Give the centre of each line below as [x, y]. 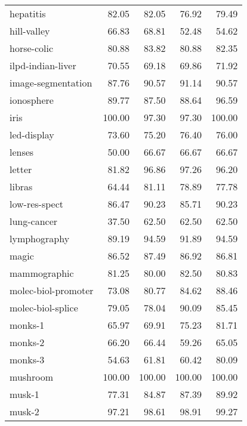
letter [21, 169]
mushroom [32, 377]
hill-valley [30, 31]
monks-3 [27, 359]
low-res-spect [36, 204]
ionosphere [32, 100]
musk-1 [24, 394]
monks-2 [27, 342]
